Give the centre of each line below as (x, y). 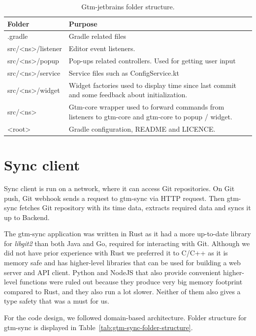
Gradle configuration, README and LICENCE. (142, 128)
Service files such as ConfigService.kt (124, 72)
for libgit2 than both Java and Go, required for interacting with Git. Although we (127, 243)
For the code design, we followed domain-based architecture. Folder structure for (125, 318)
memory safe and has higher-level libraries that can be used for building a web (122, 263)
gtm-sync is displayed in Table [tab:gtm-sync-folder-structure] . (98, 327)
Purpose (83, 23)
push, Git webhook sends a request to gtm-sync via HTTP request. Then (114, 198)
